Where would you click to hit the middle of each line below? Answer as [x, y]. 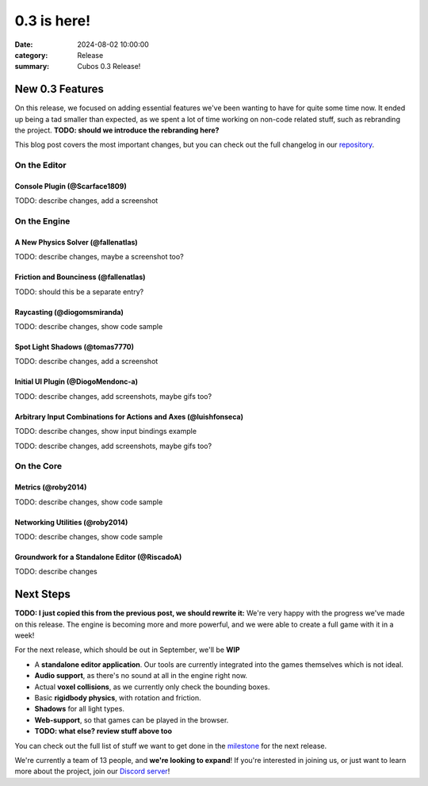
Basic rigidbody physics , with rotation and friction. [118, 698]
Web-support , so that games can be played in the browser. [132, 720]
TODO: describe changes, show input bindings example [106, 431]
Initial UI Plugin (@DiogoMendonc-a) [76, 381]
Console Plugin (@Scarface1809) [71, 186]
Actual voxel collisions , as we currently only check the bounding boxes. [152, 687]
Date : [24, 44]
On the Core [38, 466]
